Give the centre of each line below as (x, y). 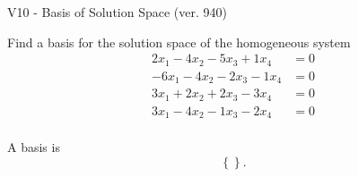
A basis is (34, 147)
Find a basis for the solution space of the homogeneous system (179, 42)
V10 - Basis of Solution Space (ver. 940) (117, 12)
